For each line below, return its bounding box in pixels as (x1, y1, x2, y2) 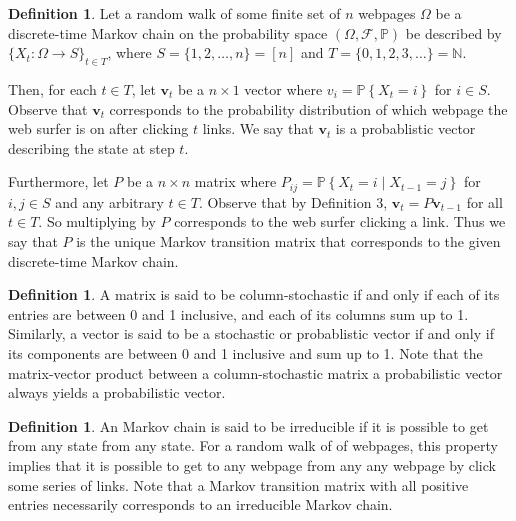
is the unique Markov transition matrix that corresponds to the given (76, 231, 501, 251)
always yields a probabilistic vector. (8, 382, 226, 403)
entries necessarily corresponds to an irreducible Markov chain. (8, 494, 393, 515)
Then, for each (8, 78, 97, 99)
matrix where (194, 171, 277, 192)
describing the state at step (8, 137, 175, 158)
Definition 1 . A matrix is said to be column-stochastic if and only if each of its (8, 284, 500, 305)
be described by (405, 22, 502, 43)
